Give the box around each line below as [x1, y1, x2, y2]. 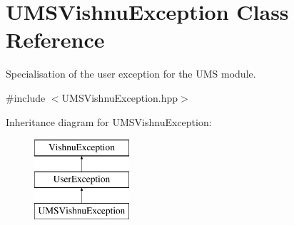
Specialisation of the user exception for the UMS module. [6, 66, 256, 81]
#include [6, 90, 46, 105]
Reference [6, 25, 105, 54]
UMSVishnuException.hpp [61, 90, 178, 105]
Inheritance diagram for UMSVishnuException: [6, 114, 212, 129]
